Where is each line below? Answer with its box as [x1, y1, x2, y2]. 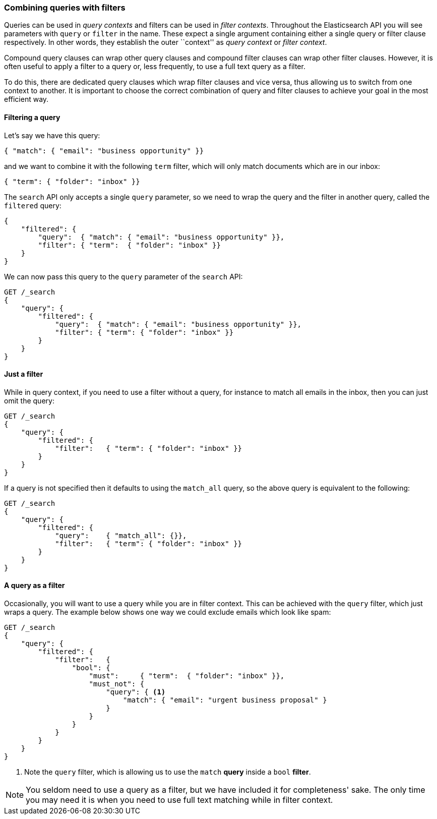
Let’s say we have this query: [4, 131, 100, 140]
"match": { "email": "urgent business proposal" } [123, 696, 327, 705]
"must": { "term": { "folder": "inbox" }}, [89, 672, 285, 680]
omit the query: [4, 396, 54, 405]
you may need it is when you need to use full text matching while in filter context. [26, 795, 333, 805]
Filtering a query [4, 112, 60, 122]
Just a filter [4, 370, 43, 379]
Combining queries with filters [4, 3, 126, 13]
